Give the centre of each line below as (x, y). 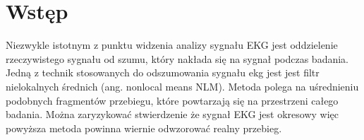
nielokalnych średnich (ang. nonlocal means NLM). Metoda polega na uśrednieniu (182, 86)
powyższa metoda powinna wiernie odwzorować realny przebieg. (144, 128)
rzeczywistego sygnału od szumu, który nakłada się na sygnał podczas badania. (177, 58)
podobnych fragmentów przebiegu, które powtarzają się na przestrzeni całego (172, 100)
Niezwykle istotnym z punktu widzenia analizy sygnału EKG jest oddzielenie (172, 45)
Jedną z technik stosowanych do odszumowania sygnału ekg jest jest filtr (163, 72)
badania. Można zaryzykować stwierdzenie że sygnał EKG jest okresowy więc (172, 114)
